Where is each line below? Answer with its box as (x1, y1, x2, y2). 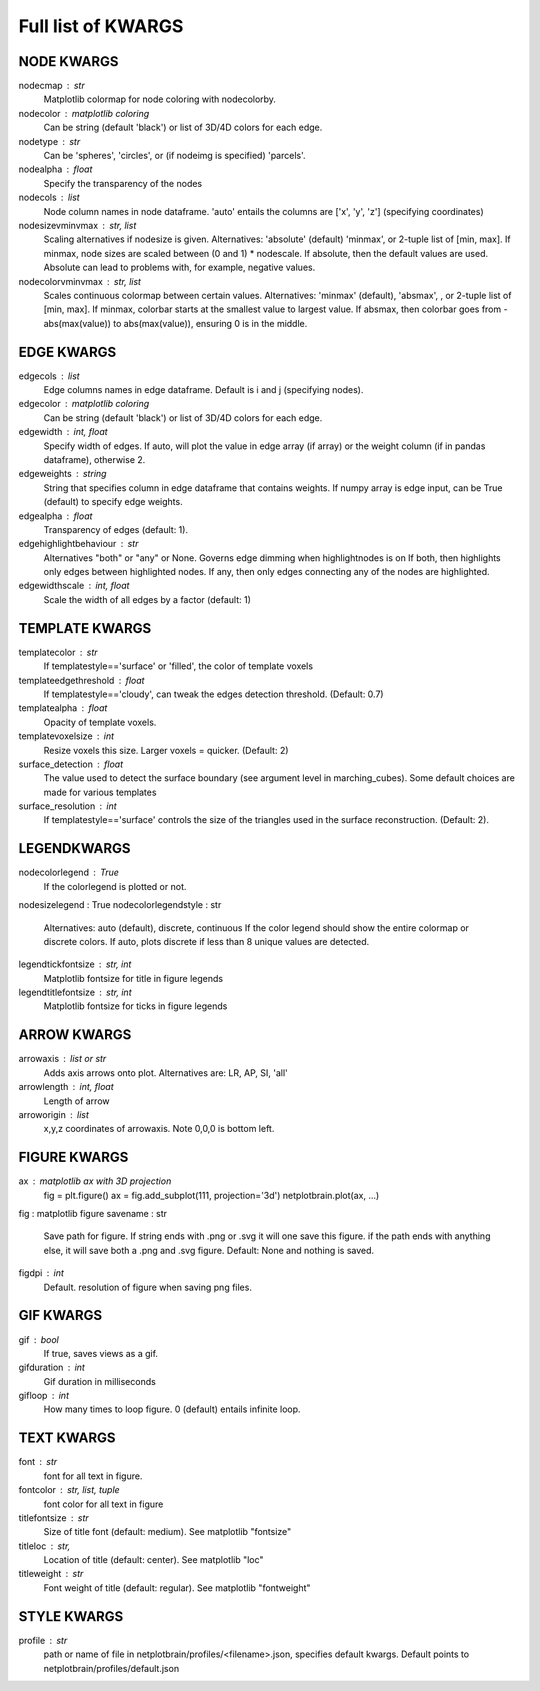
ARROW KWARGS (18, 1026, 132, 1044)
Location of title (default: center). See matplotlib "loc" (43, 1554, 264, 1566)
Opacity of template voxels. (43, 716, 157, 728)
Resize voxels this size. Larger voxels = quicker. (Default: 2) (43, 744, 289, 756)
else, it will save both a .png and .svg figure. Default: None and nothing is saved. (43, 1244, 375, 1256)
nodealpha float (18, 163, 93, 175)
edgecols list (18, 370, 80, 382)
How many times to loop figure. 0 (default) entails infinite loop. (43, 1403, 301, 1415)
